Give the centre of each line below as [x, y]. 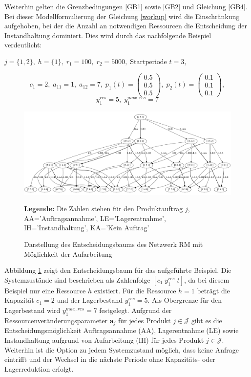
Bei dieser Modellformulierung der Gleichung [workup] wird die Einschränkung [122, 16]
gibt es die [207, 320]
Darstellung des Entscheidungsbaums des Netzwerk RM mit [114, 244]
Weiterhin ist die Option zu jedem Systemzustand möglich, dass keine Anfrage [122, 349]
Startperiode [148, 62]
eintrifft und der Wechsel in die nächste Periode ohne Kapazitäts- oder [110, 359]
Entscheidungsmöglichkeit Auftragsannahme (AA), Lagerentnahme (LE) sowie [122, 330]
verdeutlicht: [23, 45]
